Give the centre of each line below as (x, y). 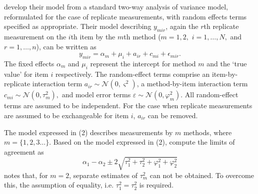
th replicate (221, 26)
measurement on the (35, 36)
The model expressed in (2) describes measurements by (88, 132)
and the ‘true (227, 63)
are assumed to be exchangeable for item (66, 115)
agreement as (24, 151)
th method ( (142, 36)
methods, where (207, 132)
